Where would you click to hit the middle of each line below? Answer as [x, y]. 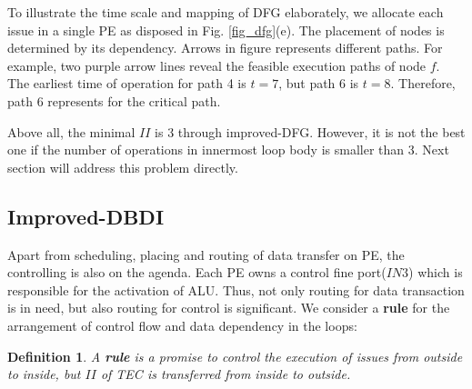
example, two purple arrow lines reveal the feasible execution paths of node [217, 65]
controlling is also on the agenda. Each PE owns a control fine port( [197, 272]
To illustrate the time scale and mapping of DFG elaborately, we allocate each [226, 12]
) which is [436, 272]
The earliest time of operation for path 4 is [127, 83]
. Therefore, [423, 83]
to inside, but [44, 374]
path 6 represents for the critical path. [114, 100]
